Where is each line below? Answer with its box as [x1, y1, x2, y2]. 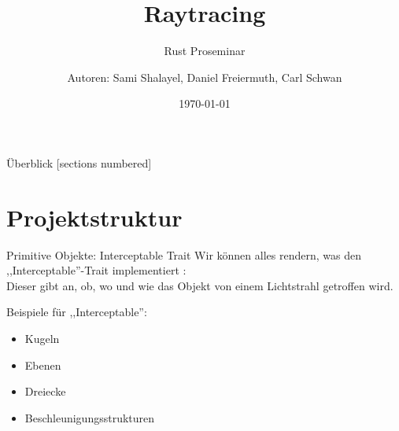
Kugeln [24, 330, 60, 346]
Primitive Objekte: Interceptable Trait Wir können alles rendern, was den [6, 246, 361, 263]
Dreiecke [24, 383, 66, 400]
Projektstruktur [6, 201, 183, 233]
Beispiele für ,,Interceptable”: [6, 304, 147, 320]
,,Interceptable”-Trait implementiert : [6, 262, 187, 278]
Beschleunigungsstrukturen [24, 409, 155, 425]
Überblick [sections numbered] [6, 154, 152, 171]
